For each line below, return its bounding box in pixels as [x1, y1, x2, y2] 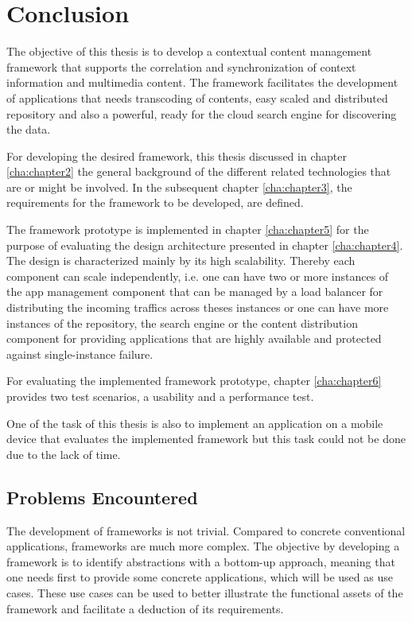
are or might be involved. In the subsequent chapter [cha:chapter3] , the [6, 178, 352, 195]
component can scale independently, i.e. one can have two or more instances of [6, 267, 389, 284]
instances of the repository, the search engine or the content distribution [6, 314, 358, 331]
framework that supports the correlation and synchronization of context [6, 58, 356, 75]
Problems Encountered [6, 484, 198, 509]
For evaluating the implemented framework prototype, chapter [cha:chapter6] [6, 372, 382, 389]
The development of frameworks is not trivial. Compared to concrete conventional [6, 522, 406, 538]
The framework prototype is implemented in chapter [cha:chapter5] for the [6, 221, 369, 238]
